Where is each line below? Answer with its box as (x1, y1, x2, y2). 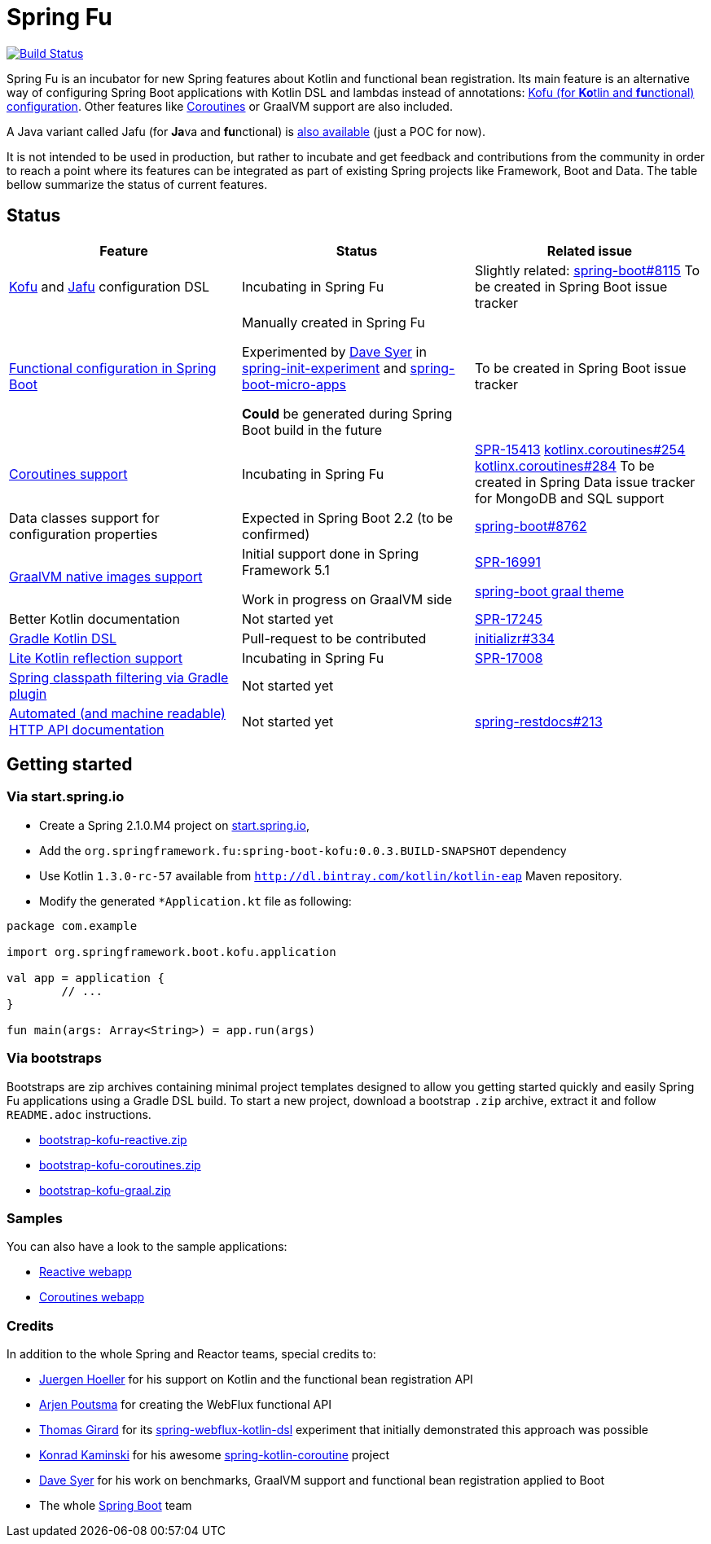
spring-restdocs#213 (474, 713, 603, 730)
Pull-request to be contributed (241, 629, 427, 647)
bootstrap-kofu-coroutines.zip (39, 1157, 201, 1172)
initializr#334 (474, 629, 555, 647)
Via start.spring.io (7, 788, 125, 805)
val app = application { (7, 971, 165, 985)
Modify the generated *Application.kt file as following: (39, 893, 352, 908)
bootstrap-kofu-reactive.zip (39, 1132, 187, 1147)
